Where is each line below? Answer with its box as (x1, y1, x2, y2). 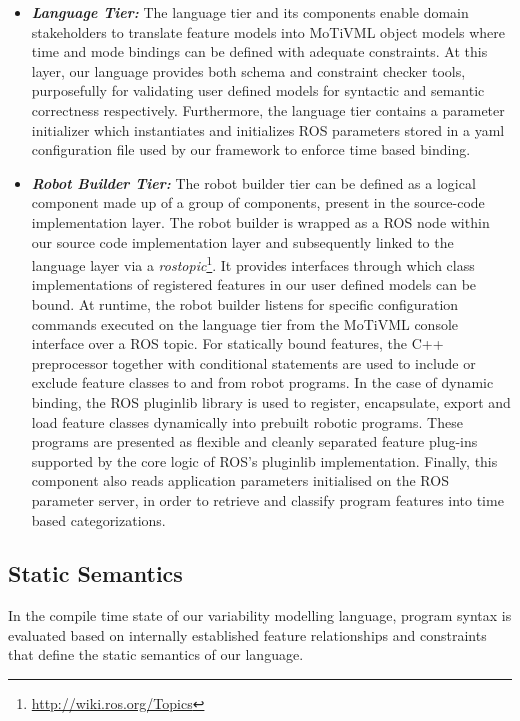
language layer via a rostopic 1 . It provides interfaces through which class (31, 252, 475, 275)
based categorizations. (31, 509, 166, 530)
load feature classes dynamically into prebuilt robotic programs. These (31, 411, 463, 432)
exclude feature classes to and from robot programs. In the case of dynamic (31, 372, 494, 393)
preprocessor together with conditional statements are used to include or (31, 352, 476, 373)
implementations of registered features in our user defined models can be (31, 274, 477, 295)
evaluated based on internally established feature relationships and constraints (8, 624, 487, 645)
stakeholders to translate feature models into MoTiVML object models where (31, 21, 506, 42)
